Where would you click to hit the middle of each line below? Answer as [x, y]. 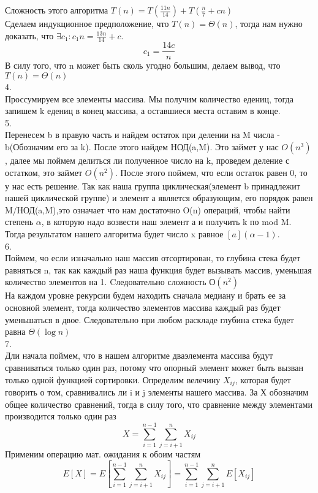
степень [19, 222]
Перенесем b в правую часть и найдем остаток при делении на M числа [140, 135]
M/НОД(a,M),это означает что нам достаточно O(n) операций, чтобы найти [148, 209]
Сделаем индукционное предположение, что [87, 23]
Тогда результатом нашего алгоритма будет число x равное [114, 234]
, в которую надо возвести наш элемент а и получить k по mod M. [166, 222]
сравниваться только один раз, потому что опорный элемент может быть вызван [154, 367]
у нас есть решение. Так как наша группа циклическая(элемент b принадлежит [153, 185]
